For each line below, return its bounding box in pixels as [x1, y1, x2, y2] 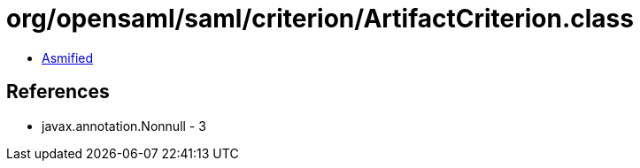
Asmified [42, 50, 94, 65]
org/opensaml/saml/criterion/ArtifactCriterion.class [6, 4, 634, 34]
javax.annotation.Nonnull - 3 [42, 118, 206, 134]
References [6, 80, 110, 103]
